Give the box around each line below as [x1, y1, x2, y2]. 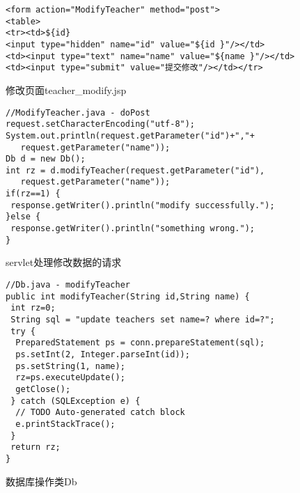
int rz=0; [10, 303, 56, 313]
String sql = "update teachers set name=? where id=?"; [10, 314, 275, 324]
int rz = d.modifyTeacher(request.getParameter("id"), [6, 165, 265, 175]
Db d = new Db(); [6, 154, 86, 164]
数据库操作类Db [6, 474, 77, 488]
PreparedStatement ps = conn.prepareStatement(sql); [15, 338, 265, 348]
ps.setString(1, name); [15, 361, 125, 371]
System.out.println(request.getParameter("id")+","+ [6, 130, 255, 141]
